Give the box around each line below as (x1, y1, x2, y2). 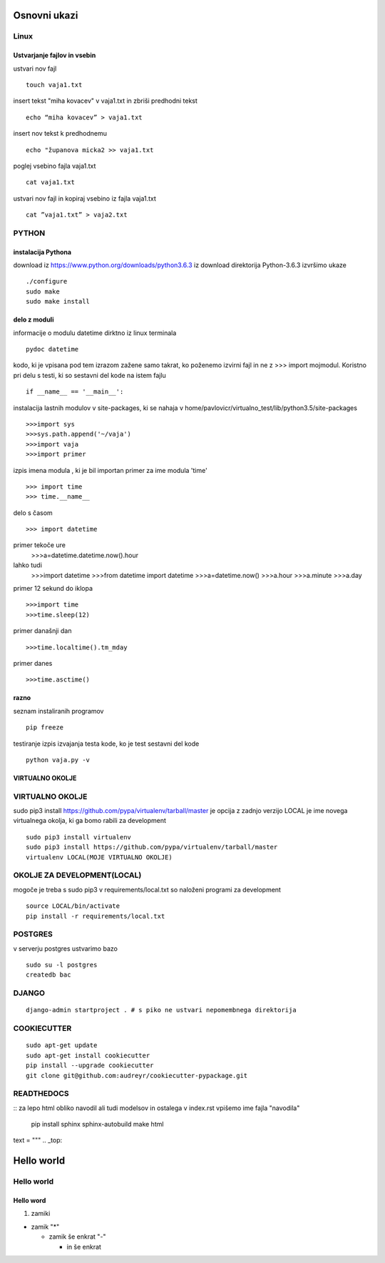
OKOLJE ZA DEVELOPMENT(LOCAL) (13, 870, 142, 880)
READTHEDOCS (13, 1089, 69, 1099)
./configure (26, 277, 68, 286)
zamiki (31, 1209, 51, 1218)
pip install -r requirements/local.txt (26, 912, 165, 920)
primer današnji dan (13, 626, 72, 635)
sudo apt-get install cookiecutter (26, 1051, 150, 1059)
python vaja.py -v (26, 756, 91, 764)
